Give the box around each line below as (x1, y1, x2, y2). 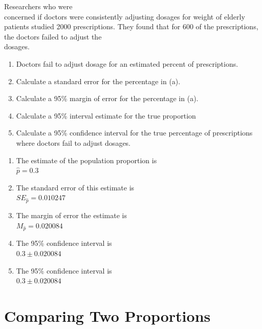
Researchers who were (4, 1, 73, 11)
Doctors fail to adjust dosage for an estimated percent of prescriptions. (16, 58, 238, 69)
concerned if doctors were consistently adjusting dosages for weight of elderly (4, 11, 245, 22)
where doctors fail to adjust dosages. (16, 137, 131, 148)
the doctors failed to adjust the (4, 31, 102, 42)
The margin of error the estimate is (16, 210, 127, 221)
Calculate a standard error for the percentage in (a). (16, 75, 181, 86)
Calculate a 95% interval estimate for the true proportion (16, 110, 196, 121)
